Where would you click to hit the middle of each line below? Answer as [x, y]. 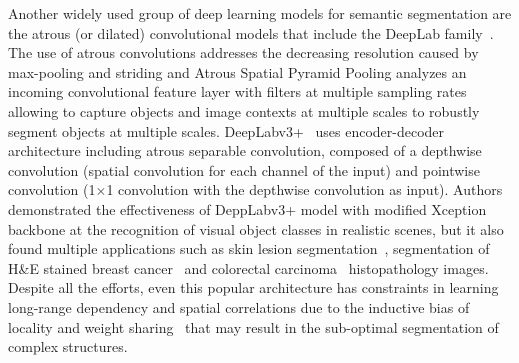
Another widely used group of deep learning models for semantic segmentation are [260, 13]
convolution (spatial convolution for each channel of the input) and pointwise [244, 169]
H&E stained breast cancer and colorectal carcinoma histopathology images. [248, 267]
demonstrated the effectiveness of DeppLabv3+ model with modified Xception [247, 208]
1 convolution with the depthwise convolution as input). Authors [304, 189]
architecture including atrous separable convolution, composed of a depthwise [245, 150]
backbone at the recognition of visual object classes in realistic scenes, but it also [256, 228]
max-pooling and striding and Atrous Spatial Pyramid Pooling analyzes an [237, 71]
